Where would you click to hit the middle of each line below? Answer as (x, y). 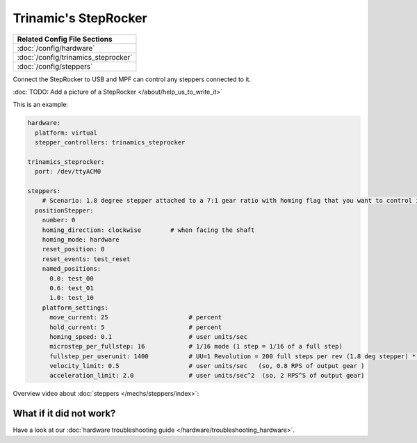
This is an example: (41, 105)
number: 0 (59, 220)
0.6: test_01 (72, 288)
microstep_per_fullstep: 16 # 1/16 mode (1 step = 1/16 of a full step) (196, 346)
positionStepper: (64, 210)
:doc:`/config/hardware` (56, 48)
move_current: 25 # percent (136, 317)
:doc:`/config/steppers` (55, 66)
